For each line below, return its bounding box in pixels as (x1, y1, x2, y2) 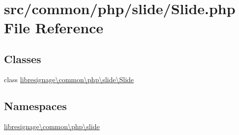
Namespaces (4, 98, 67, 113)
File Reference (4, 18, 104, 38)
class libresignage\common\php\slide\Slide (4, 74, 134, 84)
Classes (4, 51, 41, 66)
